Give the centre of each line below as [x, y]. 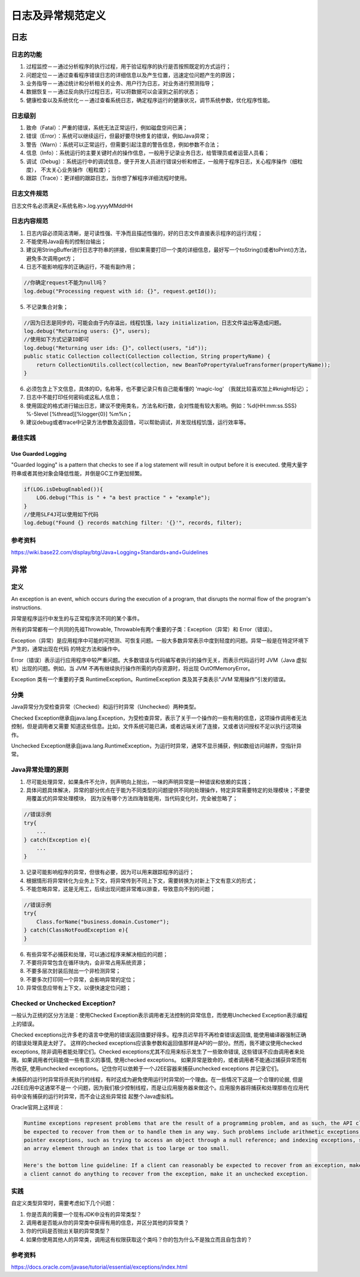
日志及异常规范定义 [58, 16]
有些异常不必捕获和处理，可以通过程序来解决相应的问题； [97, 954]
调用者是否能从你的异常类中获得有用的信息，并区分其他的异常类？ [107, 1223]
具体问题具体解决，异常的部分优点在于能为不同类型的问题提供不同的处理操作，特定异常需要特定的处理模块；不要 [165, 790]
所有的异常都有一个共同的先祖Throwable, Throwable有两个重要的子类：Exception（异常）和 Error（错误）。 [143, 629]
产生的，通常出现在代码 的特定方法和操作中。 [67, 649]
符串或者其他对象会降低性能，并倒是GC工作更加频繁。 [78, 473]
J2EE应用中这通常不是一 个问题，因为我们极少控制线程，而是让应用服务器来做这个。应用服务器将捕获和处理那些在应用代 [160, 1088]
